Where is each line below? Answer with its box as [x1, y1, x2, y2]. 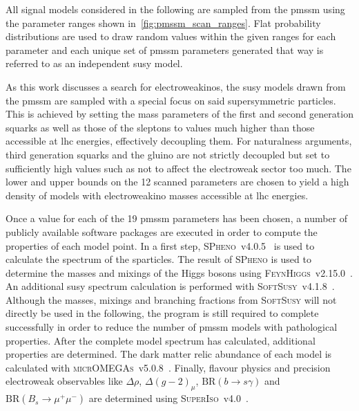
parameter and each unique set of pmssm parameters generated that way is [6, 42, 324, 57]
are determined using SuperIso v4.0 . [88, 391, 249, 405]
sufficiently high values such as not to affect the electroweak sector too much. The [6, 161, 351, 175]
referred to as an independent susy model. [6, 56, 183, 71]
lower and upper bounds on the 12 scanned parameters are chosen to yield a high [6, 174, 349, 189]
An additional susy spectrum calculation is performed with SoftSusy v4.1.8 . [6, 279, 335, 293]
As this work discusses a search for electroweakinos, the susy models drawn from [6, 79, 346, 93]
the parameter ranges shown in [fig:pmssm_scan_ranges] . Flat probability [6, 15, 321, 30]
